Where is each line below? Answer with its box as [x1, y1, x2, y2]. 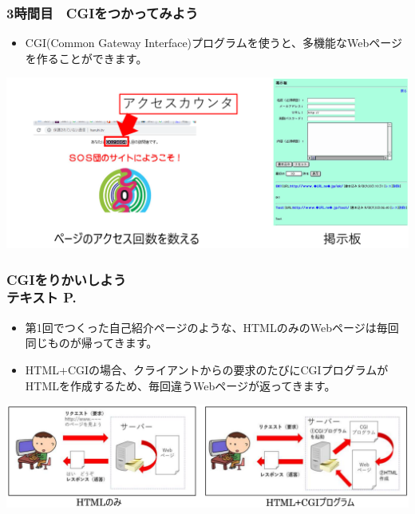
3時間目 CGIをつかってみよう [6, 2, 199, 22]
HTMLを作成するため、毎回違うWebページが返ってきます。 [25, 377, 336, 393]
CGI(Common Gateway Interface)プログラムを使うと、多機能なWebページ [25, 34, 403, 51]
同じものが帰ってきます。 [25, 334, 158, 351]
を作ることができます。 [25, 49, 148, 66]
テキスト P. [6, 287, 77, 307]
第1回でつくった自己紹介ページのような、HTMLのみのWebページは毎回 [25, 318, 399, 335]
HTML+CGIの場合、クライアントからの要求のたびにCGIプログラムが [25, 361, 389, 378]
